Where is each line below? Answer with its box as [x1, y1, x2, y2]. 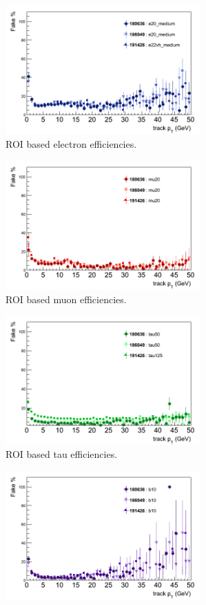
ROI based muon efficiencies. [6, 291, 127, 306]
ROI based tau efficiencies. [6, 447, 118, 461]
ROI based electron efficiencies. [6, 137, 137, 151]
